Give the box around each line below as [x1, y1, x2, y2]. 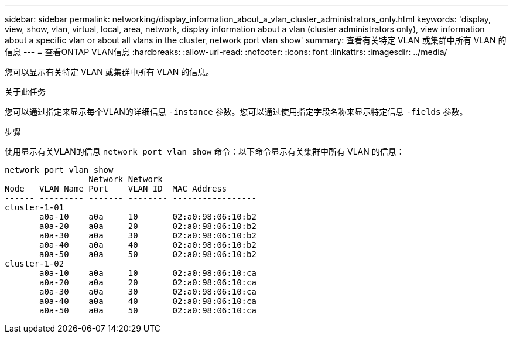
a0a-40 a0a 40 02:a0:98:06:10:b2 [39, 240, 256, 250]
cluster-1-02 [5, 259, 64, 268]
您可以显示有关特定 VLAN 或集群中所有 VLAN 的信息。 [5, 67, 214, 77]
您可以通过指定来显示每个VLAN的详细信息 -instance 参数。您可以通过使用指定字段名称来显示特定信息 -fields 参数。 [5, 107, 468, 117]
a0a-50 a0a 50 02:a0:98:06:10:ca [39, 306, 256, 315]
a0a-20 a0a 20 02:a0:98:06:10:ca [39, 278, 256, 287]
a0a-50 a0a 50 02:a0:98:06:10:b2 [39, 250, 256, 259]
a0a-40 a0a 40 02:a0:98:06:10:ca [39, 296, 256, 306]
